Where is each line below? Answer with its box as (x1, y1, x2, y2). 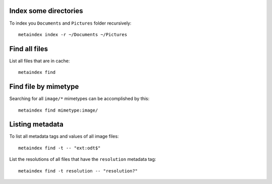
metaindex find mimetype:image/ (18, 107, 98, 113)
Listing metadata (9, 120, 64, 129)
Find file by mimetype (9, 82, 79, 91)
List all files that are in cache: (9, 58, 70, 64)
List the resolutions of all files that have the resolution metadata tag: (9, 156, 156, 162)
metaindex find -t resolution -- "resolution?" (18, 168, 138, 173)
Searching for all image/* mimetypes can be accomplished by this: (9, 96, 150, 102)
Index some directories (9, 7, 83, 15)
